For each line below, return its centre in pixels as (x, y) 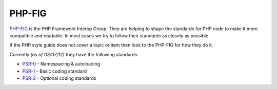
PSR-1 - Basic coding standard (55, 71)
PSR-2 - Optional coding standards (59, 78)
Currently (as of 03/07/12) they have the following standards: (74, 54)
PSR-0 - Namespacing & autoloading (61, 64)
